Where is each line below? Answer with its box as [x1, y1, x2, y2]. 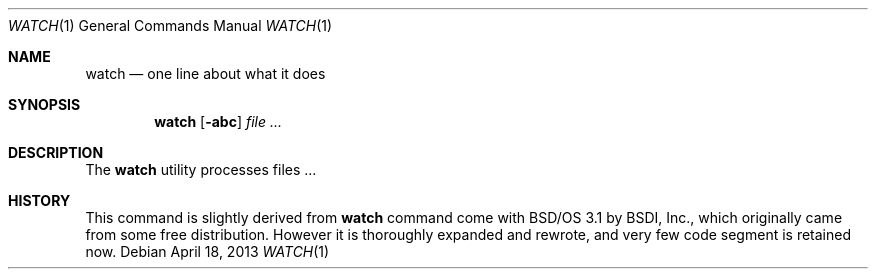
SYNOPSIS [8, 96, 81, 113]
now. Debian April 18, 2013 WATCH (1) [85, 243, 330, 260]
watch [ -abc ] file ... [154, 113, 283, 130]
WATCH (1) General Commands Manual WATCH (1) [8, 17, 333, 34]
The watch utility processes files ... [85, 161, 317, 178]
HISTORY [8, 192, 71, 209]
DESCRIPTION [8, 144, 104, 161]
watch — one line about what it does [85, 65, 326, 82]
